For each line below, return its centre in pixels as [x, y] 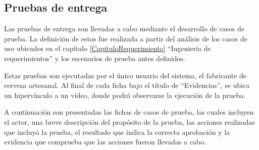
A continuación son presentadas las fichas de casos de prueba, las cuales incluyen [129, 112]
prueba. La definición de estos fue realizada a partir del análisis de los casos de [126, 38]
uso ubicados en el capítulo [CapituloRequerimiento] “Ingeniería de [108, 48]
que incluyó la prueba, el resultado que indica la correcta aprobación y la [117, 132]
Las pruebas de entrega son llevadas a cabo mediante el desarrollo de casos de [124, 29]
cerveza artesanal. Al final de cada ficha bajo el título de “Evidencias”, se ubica [127, 85]
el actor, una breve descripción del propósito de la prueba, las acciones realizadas [129, 121]
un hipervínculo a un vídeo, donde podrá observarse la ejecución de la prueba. [125, 95]
